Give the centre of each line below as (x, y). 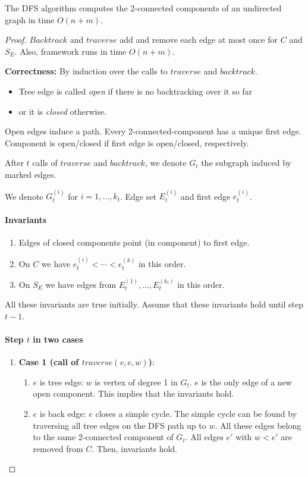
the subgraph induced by (246, 163)
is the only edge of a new (246, 382)
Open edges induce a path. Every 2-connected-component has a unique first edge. (153, 131)
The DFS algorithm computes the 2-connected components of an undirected (143, 8)
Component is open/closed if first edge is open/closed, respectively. (127, 142)
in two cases (58, 339)
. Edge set (138, 196)
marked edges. (31, 174)
